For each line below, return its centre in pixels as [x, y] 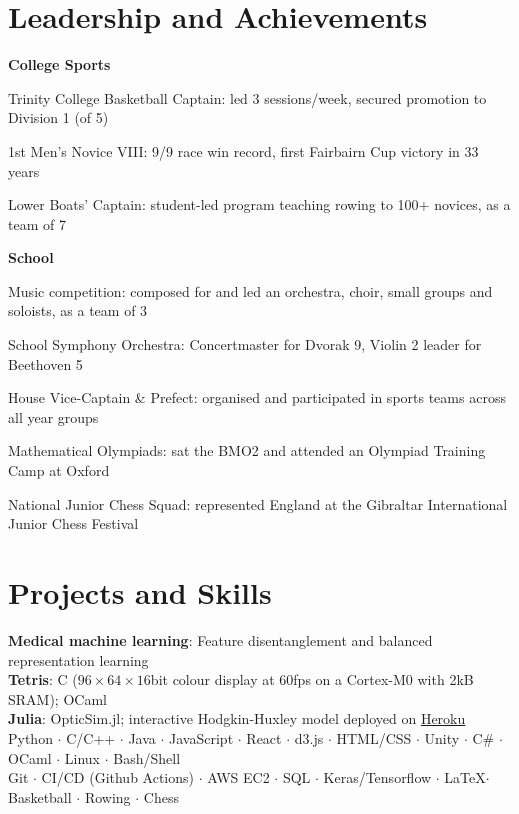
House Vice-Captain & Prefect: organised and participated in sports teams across [257, 397]
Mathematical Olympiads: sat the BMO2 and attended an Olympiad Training [247, 450]
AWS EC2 [238, 777]
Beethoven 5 [45, 363]
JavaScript [201, 737]
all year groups [53, 416]
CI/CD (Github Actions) [117, 777]
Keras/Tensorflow [377, 777]
